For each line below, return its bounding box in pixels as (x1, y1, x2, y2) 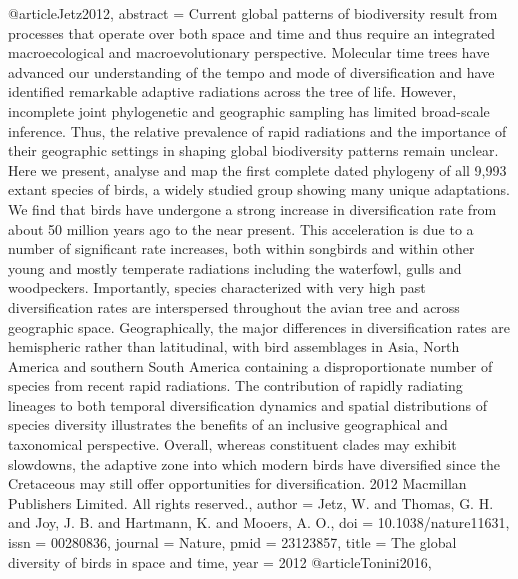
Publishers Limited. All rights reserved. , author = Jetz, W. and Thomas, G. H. (8, 492, 494, 513)
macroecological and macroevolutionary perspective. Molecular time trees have (8, 42, 490, 63)
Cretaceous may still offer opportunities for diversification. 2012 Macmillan (8, 473, 467, 494)
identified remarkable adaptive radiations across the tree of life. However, (8, 81, 457, 102)
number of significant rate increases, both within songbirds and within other (8, 238, 475, 259)
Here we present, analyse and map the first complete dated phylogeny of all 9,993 (8, 159, 507, 180)
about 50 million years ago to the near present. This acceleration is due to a (8, 218, 474, 239)
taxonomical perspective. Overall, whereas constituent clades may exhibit (8, 434, 457, 455)
